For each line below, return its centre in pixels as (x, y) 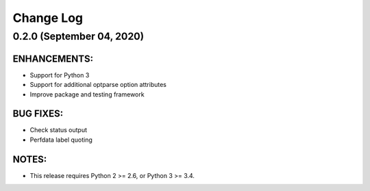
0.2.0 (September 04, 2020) (78, 36)
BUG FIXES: (38, 114)
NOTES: (30, 159)
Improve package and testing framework (87, 94)
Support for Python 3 (60, 75)
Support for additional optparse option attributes (98, 85)
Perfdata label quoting (61, 140)
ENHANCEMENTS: (53, 59)
